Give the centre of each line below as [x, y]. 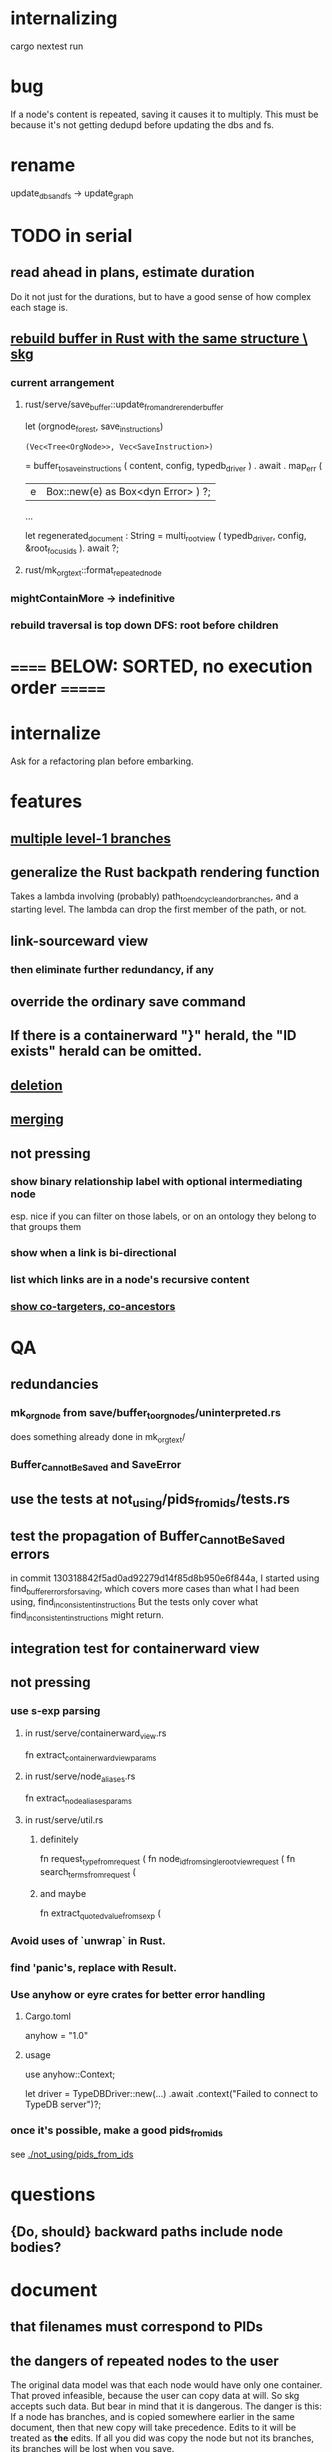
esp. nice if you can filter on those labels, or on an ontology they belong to [163, 1216]
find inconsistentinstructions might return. [87, 1615]
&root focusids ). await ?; [72, 549]
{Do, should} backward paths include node [147, 2231]
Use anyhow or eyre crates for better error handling [138, 1995]
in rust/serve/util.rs [64, 1819]
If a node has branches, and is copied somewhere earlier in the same [152, 2416]
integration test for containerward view [135, 1648]
